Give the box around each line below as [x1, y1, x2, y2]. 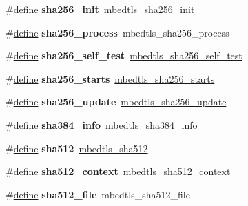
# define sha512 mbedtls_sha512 [6, 141, 148, 155]
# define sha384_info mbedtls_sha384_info [6, 117, 198, 132]
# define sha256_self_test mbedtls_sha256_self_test [6, 48, 242, 63]
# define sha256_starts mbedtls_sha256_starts [6, 71, 215, 85]
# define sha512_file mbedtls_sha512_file [6, 187, 190, 201]
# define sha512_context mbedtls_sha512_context [6, 164, 231, 178]
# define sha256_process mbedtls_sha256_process [6, 25, 229, 39]
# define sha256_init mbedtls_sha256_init [6, 2, 195, 16]
